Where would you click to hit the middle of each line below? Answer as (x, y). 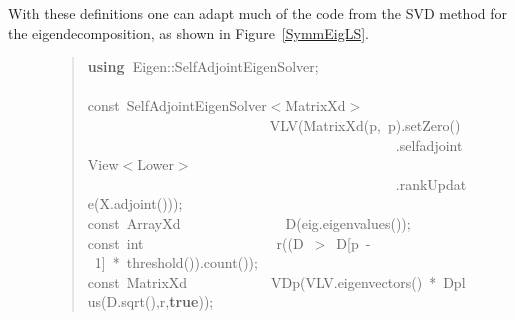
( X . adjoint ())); (138, 203)
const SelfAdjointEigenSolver (177, 105)
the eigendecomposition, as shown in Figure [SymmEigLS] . (189, 32)
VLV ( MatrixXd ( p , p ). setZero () (365, 124)
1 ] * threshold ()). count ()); (176, 262)
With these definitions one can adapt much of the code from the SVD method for (257, 13)
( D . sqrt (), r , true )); (157, 301)
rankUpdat (433, 183)
